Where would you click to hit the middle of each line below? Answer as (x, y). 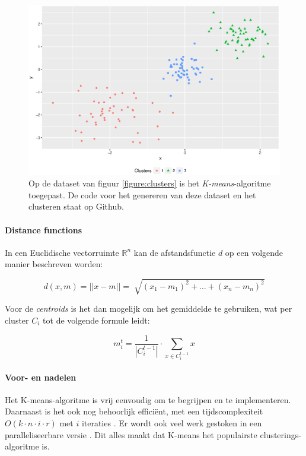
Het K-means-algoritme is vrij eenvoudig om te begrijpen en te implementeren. (148, 399)
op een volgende (254, 252)
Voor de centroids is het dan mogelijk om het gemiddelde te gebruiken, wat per (149, 308)
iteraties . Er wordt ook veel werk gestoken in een (172, 422)
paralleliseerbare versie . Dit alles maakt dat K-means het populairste (131, 434)
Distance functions (44, 229)
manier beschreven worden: (54, 264)
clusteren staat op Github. (76, 206)
